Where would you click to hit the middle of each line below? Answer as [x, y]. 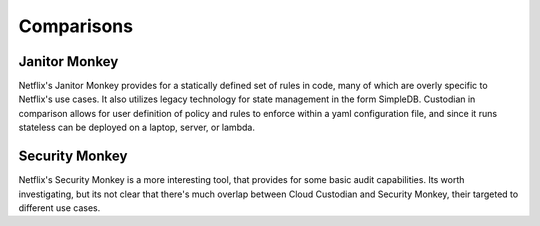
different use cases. [59, 207]
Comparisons [76, 26]
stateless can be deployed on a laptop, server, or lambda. [136, 127]
